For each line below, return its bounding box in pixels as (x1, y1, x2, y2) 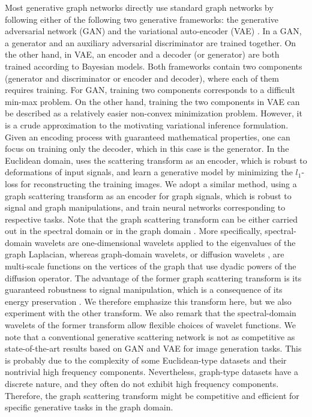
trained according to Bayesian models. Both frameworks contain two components (5, 59, 302, 72)
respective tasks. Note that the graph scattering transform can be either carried (5, 212, 298, 225)
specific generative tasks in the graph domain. (5, 401, 173, 413)
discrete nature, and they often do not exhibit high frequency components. (5, 377, 279, 389)
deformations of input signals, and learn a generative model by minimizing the (5, 166, 293, 178)
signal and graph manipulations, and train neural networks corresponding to (5, 201, 286, 214)
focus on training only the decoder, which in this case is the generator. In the (5, 142, 289, 155)
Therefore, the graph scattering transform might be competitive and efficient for (5, 389, 299, 401)
